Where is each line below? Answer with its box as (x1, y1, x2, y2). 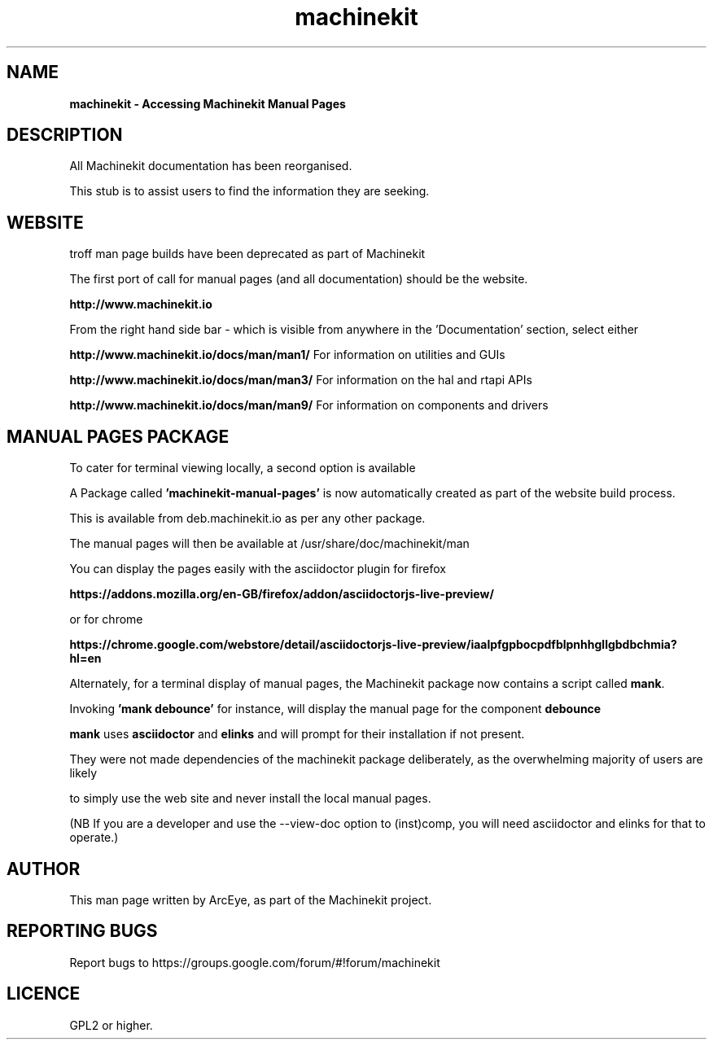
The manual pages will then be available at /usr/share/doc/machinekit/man (69, 536, 470, 551)
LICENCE (7, 983, 81, 1004)
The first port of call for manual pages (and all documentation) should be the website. (69, 272, 528, 287)
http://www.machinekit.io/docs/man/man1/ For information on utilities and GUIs (69, 348, 505, 362)
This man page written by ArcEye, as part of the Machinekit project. (69, 892, 432, 907)
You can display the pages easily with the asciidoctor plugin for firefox (69, 562, 446, 576)
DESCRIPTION (7, 125, 123, 146)
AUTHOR (7, 858, 81, 879)
